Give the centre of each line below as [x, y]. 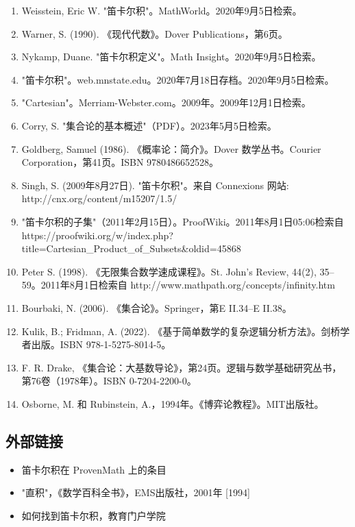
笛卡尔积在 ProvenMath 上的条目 [94, 469]
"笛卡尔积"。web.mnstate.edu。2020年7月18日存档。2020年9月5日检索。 [178, 79]
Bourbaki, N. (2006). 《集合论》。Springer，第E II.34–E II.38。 [157, 307]
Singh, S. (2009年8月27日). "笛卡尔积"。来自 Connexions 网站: [155, 185]
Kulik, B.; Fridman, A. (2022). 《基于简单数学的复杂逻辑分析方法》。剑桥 [181, 331]
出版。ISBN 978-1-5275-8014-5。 [101, 344]
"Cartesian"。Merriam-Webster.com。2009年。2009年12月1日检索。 [166, 102]
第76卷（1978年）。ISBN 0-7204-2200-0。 [109, 381]
